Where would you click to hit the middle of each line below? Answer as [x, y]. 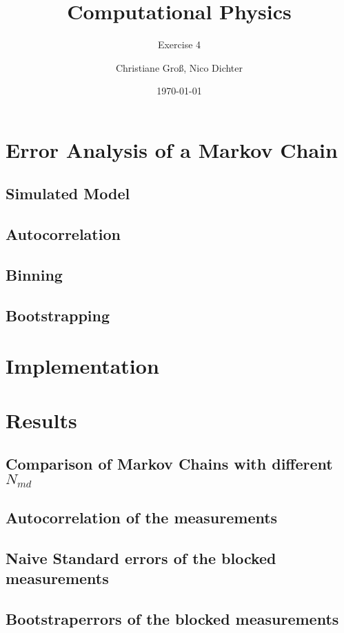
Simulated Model [68, 193]
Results [41, 420]
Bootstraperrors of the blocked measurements [172, 619]
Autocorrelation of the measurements [142, 518]
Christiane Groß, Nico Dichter [179, 67]
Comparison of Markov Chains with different [169, 464]
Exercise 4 [179, 44]
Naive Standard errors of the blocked [141, 558]
